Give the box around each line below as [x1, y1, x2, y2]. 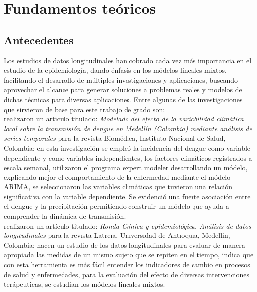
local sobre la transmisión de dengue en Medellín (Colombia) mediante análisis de [4, 123, 252, 133]
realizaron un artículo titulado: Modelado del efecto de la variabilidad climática [4, 114, 244, 124]
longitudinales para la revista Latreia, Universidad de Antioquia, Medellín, [4, 230, 230, 240]
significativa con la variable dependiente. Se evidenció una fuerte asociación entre [4, 191, 251, 201]
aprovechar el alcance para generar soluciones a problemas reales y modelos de [4, 84, 242, 95]
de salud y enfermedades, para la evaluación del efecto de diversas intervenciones [4, 269, 250, 279]
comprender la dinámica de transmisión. [4, 211, 126, 221]
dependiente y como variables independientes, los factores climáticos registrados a [4, 152, 252, 163]
